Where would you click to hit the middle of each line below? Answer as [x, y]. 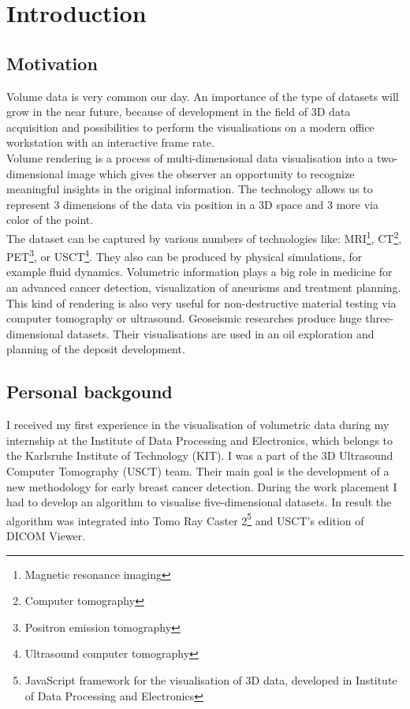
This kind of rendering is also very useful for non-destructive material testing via [201, 302]
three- [380, 318]
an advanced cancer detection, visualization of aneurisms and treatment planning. [204, 287]
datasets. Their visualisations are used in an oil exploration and [221, 333]
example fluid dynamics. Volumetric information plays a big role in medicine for [199, 272]
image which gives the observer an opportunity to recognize [211, 173]
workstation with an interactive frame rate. [110, 142]
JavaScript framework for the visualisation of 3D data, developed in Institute [211, 679]
